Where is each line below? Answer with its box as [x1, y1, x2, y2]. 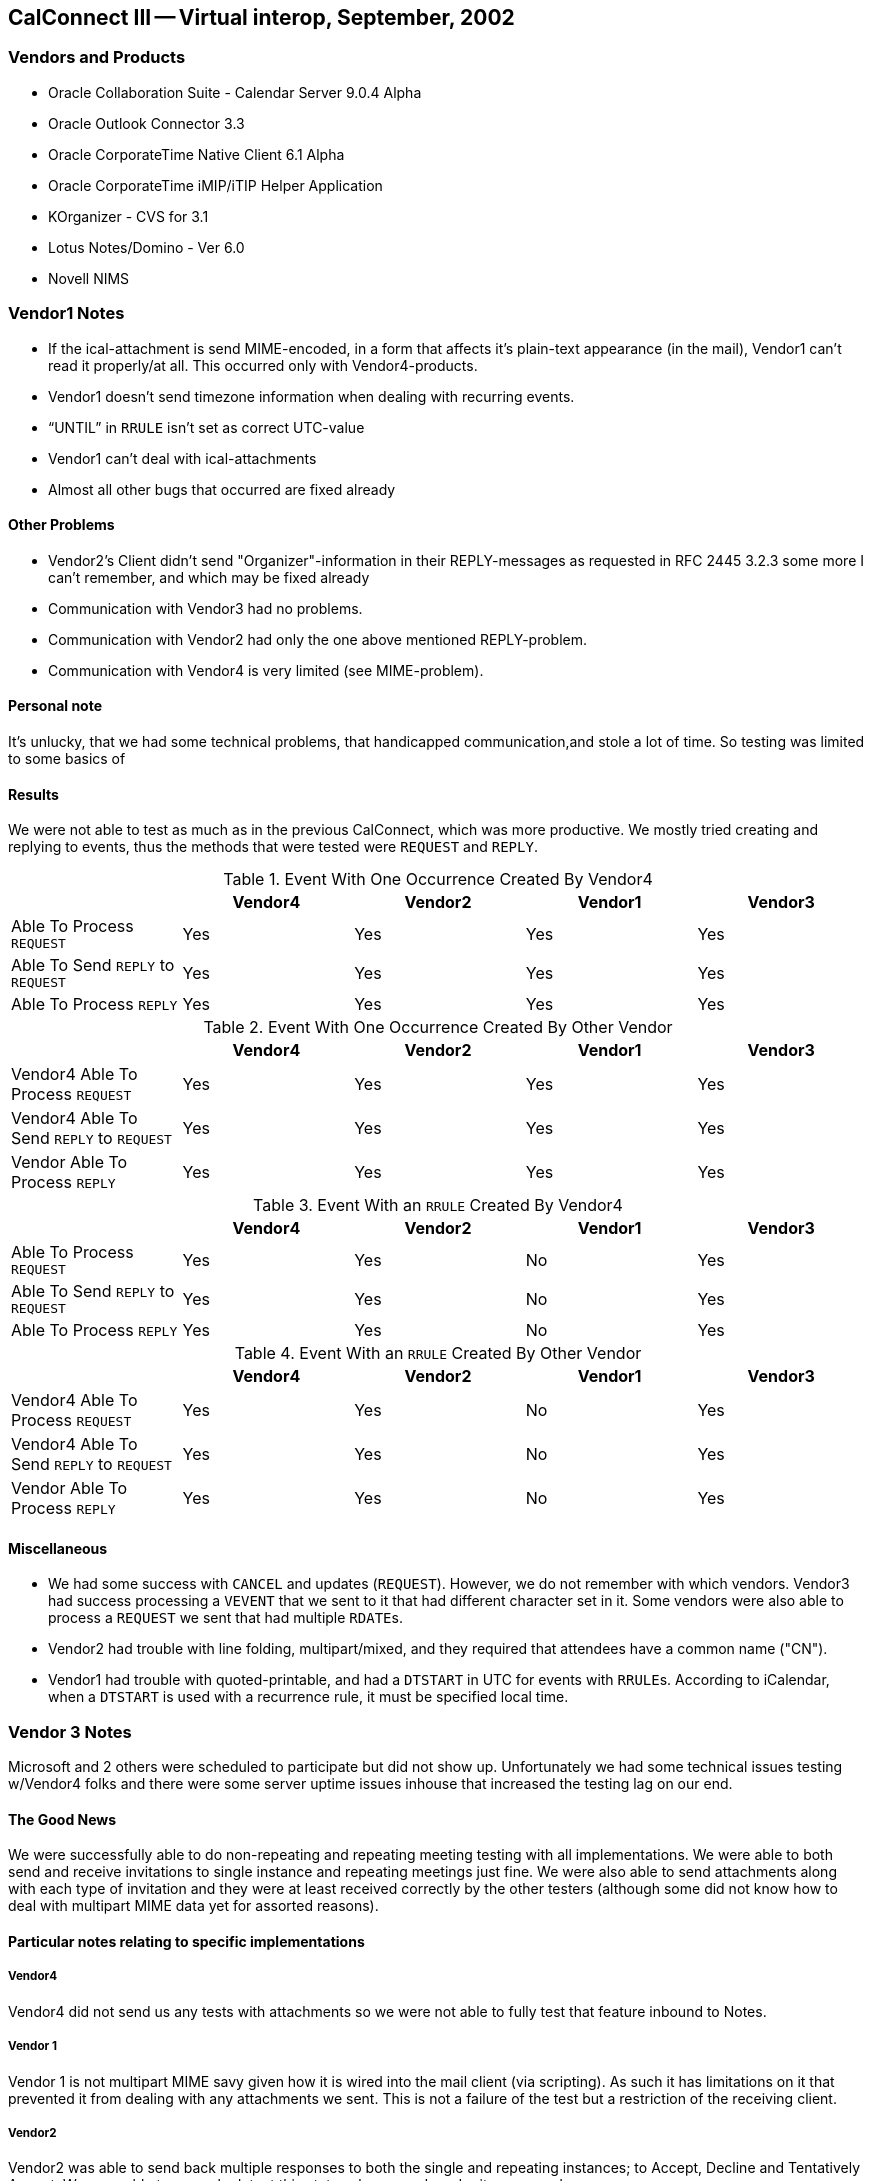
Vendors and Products [8, 47, 186, 68]
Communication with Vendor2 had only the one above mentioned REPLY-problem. [48, 630, 588, 648]
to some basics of [8, 749, 126, 767]
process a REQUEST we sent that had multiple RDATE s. [48, 1609, 403, 1627]
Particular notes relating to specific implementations [8, 1933, 365, 1950]
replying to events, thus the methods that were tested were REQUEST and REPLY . [8, 838, 538, 856]
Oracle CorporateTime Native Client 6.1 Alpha [48, 145, 345, 163]
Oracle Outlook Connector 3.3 [48, 114, 245, 132]
